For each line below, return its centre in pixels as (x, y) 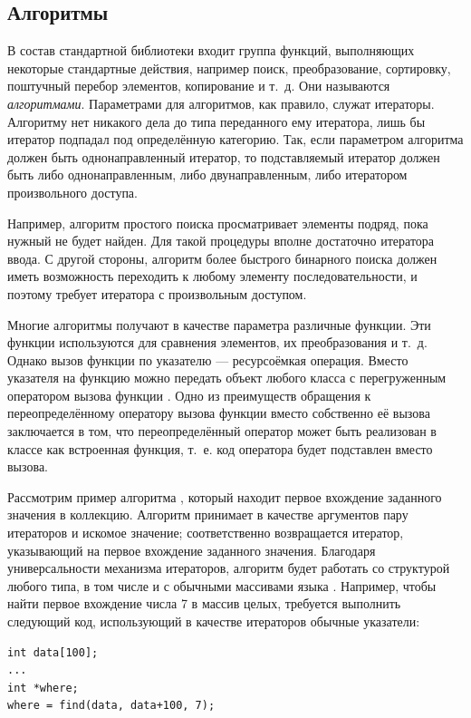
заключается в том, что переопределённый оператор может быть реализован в (222, 431)
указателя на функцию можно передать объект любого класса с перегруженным (227, 378)
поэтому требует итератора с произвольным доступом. (157, 293)
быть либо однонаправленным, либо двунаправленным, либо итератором (207, 175)
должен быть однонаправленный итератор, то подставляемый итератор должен (224, 156)
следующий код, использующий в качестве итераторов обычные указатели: (214, 621)
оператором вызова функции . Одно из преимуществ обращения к (189, 395)
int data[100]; (53, 652)
